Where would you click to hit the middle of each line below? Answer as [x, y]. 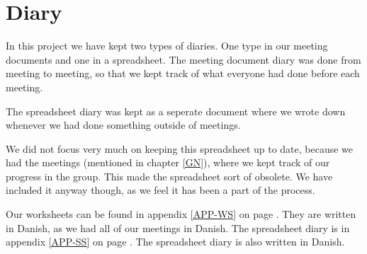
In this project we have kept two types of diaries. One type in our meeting [167, 46]
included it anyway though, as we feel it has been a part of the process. [160, 190]
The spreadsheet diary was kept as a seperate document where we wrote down [176, 111]
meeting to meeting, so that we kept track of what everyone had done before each [183, 73]
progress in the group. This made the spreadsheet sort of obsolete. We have [169, 176]
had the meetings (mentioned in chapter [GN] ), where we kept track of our [168, 162]
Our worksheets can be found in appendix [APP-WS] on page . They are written [181, 214]
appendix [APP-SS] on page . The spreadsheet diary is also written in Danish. [175, 242]
